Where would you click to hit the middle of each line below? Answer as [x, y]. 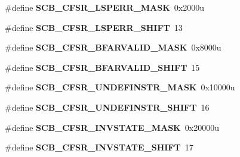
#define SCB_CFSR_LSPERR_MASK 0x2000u [105, 7]
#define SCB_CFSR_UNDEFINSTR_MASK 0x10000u [120, 87]
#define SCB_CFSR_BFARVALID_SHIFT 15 [102, 67]
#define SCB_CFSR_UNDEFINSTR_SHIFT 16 [107, 107]
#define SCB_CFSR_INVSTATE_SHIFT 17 [99, 147]
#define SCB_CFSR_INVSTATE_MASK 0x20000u [112, 127]
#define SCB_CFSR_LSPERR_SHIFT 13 [94, 27]
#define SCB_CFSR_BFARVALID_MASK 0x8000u [113, 47]
